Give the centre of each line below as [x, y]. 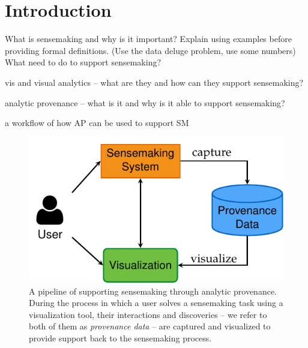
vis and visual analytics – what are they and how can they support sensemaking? [154, 82]
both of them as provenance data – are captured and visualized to [150, 326]
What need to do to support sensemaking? [83, 62]
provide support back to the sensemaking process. [120, 337]
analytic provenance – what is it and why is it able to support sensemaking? [145, 102]
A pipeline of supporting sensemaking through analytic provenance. [153, 291]
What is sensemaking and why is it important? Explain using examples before [148, 39]
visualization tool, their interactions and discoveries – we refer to [148, 314]
